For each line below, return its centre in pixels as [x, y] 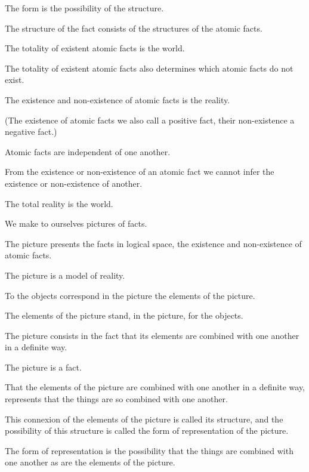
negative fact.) [31, 132]
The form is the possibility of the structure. [84, 8]
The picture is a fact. [43, 367]
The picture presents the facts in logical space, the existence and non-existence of [153, 243]
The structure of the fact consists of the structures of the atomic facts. [134, 28]
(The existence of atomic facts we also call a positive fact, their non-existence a [150, 120]
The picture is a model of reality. [65, 275]
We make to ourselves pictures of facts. [76, 223]
